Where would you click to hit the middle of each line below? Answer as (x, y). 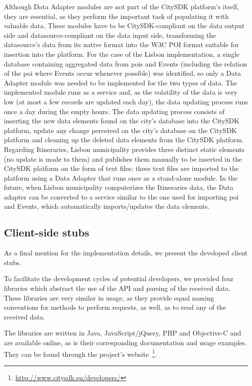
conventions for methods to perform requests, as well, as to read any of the (115, 307)
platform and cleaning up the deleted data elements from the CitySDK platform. (124, 140)
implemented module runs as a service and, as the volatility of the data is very (121, 92)
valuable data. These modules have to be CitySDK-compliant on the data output (124, 25)
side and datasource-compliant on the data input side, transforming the (110, 35)
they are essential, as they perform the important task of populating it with (117, 16)
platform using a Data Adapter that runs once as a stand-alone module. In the (121, 177)
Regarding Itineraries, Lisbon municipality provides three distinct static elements (124, 149)
